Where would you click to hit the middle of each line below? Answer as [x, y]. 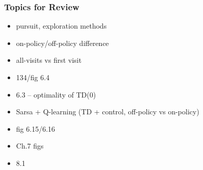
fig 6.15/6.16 [36, 128]
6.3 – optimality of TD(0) [56, 94]
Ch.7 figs [30, 146]
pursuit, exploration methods [61, 26]
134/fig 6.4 [33, 77]
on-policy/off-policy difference [62, 43]
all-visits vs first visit [49, 60]
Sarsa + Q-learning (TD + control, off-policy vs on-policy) [108, 112]
